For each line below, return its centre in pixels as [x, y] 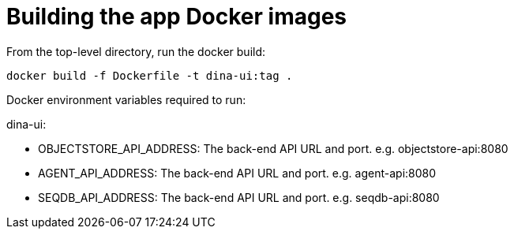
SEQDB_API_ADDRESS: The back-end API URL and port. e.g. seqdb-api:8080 [239, 197]
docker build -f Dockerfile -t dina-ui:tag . [150, 75]
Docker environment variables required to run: [126, 99]
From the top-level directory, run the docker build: [136, 51]
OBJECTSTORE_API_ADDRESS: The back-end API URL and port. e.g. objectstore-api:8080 [273, 148]
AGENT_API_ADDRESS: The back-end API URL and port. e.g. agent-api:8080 [237, 173]
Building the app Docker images [177, 17]
